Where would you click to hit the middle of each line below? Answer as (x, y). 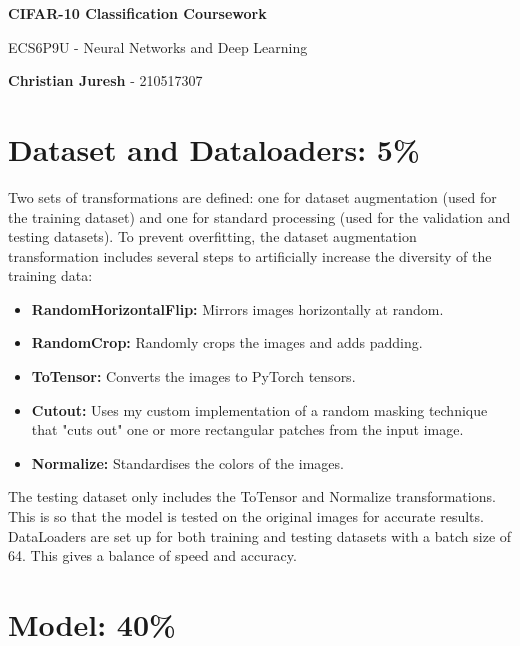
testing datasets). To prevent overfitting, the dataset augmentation (212, 236)
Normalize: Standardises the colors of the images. (187, 462)
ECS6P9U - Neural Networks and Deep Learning (158, 46)
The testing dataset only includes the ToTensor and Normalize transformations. (252, 496)
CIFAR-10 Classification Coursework (137, 13)
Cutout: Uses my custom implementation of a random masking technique (259, 409)
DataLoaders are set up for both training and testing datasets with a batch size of (260, 535)
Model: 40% (92, 624)
